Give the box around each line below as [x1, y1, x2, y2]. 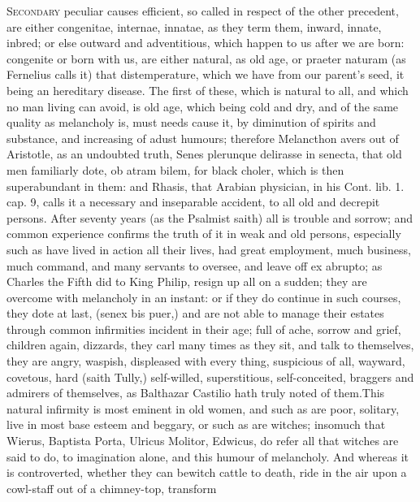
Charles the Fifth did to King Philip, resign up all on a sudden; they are [6, 273, 367, 290]
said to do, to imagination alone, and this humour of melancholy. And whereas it [6, 448, 409, 465]
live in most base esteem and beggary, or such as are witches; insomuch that [6, 416, 386, 433]
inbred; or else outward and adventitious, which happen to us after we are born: [6, 34, 405, 51]
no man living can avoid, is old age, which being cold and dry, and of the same [6, 97, 399, 115]
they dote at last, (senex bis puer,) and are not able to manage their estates [6, 305, 384, 322]
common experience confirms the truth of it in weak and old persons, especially [6, 225, 401, 242]
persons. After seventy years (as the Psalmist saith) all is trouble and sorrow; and [6, 209, 414, 226]
